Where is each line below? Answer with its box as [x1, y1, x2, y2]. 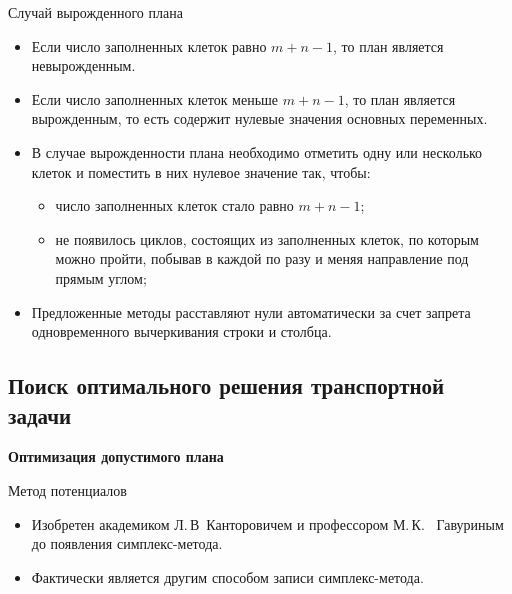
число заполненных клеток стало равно [55, 195, 294, 216]
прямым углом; [55, 267, 147, 288]
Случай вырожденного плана [8, 2, 183, 22]
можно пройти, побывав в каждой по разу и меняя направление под [55, 248, 469, 269]
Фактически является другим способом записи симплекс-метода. [31, 566, 424, 587]
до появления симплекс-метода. [31, 533, 223, 554]
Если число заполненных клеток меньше [31, 88, 279, 109]
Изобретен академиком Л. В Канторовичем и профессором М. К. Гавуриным [31, 513, 504, 534]
